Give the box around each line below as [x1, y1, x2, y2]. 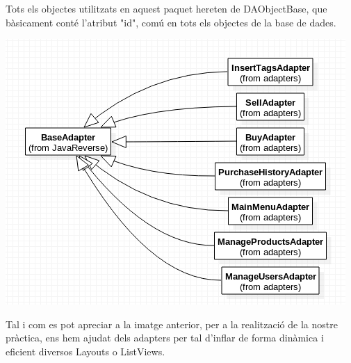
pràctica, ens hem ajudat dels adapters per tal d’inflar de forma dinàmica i [6, 330, 324, 345]
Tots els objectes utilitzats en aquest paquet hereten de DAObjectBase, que [6, 1, 327, 15]
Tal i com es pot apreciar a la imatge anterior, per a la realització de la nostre [6, 316, 338, 331]
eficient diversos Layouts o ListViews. [6, 344, 165, 358]
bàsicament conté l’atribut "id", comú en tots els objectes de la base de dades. [6, 15, 336, 29]
